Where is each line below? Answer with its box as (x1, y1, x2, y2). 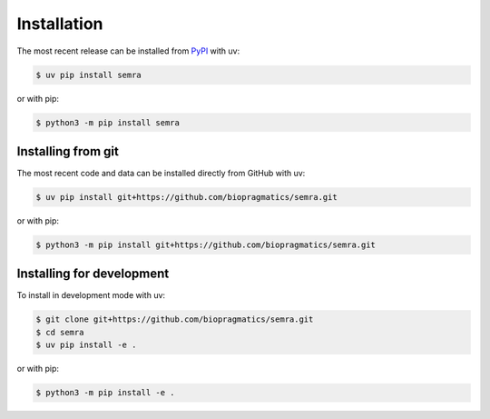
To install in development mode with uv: (16, 290, 166, 301)
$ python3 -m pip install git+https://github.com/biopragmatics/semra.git (35, 239, 377, 250)
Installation (16, 14, 103, 34)
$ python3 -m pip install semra (35, 117, 181, 127)
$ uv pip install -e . (35, 340, 137, 350)
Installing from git (16, 144, 120, 159)
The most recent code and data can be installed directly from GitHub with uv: (16, 168, 306, 178)
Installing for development (16, 266, 170, 282)
